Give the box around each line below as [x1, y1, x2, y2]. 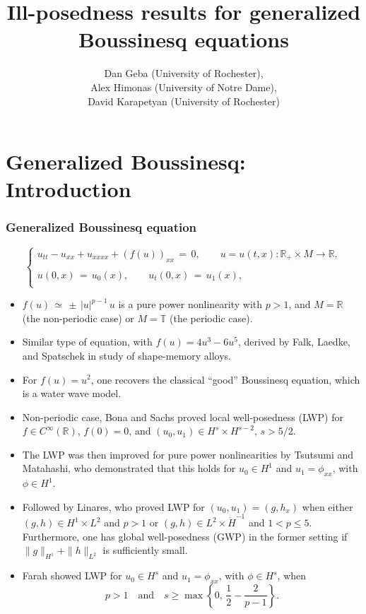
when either [302, 499, 353, 514]
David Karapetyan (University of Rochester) [88, 93, 280, 108]
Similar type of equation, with [22, 334, 153, 349]
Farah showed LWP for [22, 568, 122, 583]
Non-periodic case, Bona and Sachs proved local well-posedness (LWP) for [22, 409, 343, 424]
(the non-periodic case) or [22, 310, 134, 325]
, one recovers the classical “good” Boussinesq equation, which [90, 372, 360, 386]
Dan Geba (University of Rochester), [104, 66, 264, 81]
